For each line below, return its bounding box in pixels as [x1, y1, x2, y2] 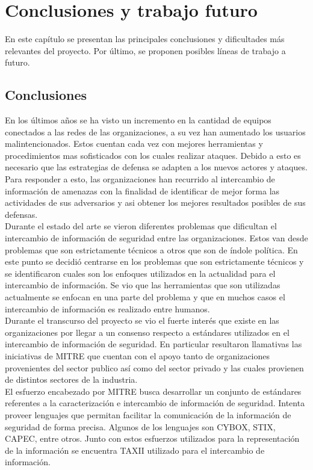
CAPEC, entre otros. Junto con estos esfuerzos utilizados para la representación [5, 432, 300, 445]
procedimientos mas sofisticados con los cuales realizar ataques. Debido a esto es [5, 149, 301, 161]
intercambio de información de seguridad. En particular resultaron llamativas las [5, 338, 302, 350]
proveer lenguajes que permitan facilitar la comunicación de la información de [5, 408, 291, 421]
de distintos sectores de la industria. [5, 373, 138, 386]
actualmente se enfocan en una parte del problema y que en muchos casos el [5, 291, 285, 303]
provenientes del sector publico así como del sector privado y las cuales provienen [5, 361, 304, 374]
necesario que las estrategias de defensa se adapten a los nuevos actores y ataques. [5, 161, 308, 173]
